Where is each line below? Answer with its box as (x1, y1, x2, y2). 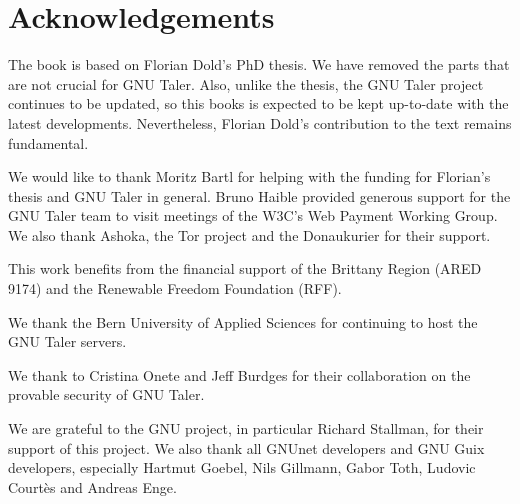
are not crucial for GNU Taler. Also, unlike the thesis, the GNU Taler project (8, 73, 484, 94)
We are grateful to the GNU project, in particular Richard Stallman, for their (8, 418, 484, 439)
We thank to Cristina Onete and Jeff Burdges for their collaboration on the (8, 364, 471, 385)
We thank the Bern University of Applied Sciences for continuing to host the (8, 311, 478, 332)
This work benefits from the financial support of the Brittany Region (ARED (8, 258, 482, 279)
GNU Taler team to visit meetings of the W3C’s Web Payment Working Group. (8, 205, 498, 226)
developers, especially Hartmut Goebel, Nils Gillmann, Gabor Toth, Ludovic (8, 457, 476, 478)
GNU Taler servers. (8, 331, 127, 352)
